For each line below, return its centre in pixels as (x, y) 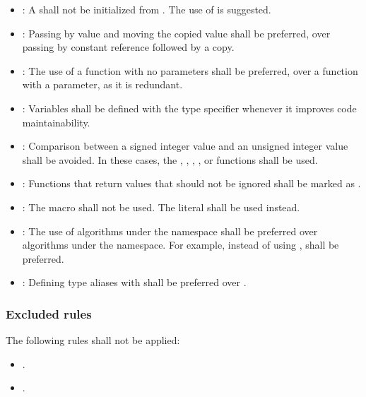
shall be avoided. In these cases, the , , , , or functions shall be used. (170, 159)
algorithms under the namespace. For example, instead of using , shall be (181, 245)
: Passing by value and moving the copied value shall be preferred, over (176, 33)
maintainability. (56, 122)
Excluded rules (49, 313)
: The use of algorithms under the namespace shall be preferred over (170, 231)
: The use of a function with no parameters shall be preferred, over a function (190, 70)
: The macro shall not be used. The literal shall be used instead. (161, 207)
